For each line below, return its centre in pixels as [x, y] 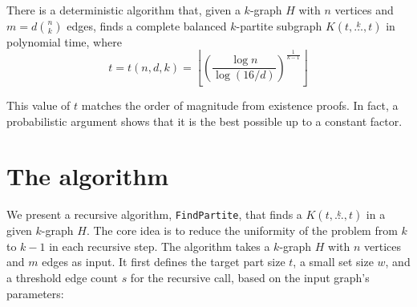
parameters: [35, 293]
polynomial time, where [64, 41]
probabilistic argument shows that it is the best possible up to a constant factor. [204, 121]
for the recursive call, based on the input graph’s [250, 277]
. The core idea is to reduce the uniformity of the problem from [242, 230]
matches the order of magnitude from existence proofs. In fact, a [240, 105]
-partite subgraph [279, 25]
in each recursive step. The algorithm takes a [160, 246]
